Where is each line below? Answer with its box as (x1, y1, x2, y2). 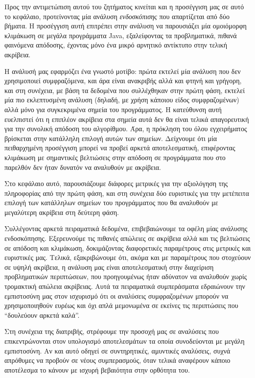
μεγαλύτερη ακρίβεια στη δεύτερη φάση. (4, 207, 119, 217)
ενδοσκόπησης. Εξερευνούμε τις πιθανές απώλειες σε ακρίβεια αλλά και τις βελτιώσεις (4, 233, 250, 243)
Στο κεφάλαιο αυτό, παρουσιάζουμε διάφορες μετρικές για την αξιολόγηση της (4, 178, 228, 189)
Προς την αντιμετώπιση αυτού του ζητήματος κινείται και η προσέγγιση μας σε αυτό (4, 1, 244, 11)
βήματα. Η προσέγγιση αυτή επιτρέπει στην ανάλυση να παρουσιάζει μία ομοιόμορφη (4, 21, 247, 31)
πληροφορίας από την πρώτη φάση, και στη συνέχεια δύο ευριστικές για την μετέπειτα (4, 188, 249, 198)
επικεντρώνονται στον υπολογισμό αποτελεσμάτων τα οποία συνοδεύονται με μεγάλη (4, 336, 245, 346)
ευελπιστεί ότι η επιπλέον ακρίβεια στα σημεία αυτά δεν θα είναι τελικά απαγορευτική (4, 114, 249, 124)
